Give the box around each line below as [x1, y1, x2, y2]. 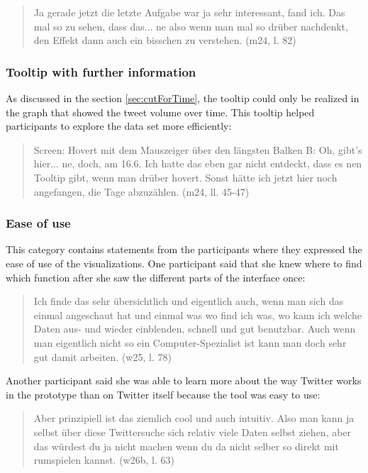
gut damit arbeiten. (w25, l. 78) [33, 349, 172, 364]
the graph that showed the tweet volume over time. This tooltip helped [6, 104, 315, 119]
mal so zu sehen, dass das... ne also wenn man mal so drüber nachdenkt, [33, 18, 348, 33]
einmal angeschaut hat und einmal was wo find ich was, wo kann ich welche [33, 307, 362, 322]
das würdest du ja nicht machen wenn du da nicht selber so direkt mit [33, 438, 339, 453]
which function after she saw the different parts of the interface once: [6, 269, 306, 284]
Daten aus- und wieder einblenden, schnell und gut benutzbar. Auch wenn [33, 321, 356, 336]
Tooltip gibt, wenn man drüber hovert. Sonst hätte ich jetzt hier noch [33, 169, 338, 184]
